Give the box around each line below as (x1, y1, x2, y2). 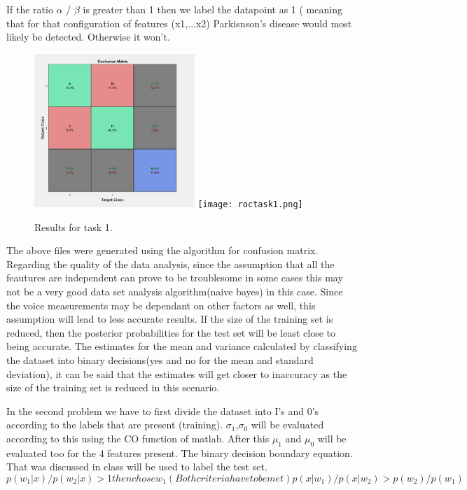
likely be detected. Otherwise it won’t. (6, 29, 170, 44)
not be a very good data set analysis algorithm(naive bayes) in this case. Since (6, 284, 343, 299)
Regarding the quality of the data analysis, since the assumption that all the (6, 256, 335, 271)
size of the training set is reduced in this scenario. (6, 380, 220, 395)
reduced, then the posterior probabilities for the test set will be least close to (6, 325, 336, 339)
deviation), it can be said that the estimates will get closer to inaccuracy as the (6, 366, 347, 381)
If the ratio (6, 2, 53, 16)
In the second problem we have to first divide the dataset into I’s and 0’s (6, 403, 319, 418)
